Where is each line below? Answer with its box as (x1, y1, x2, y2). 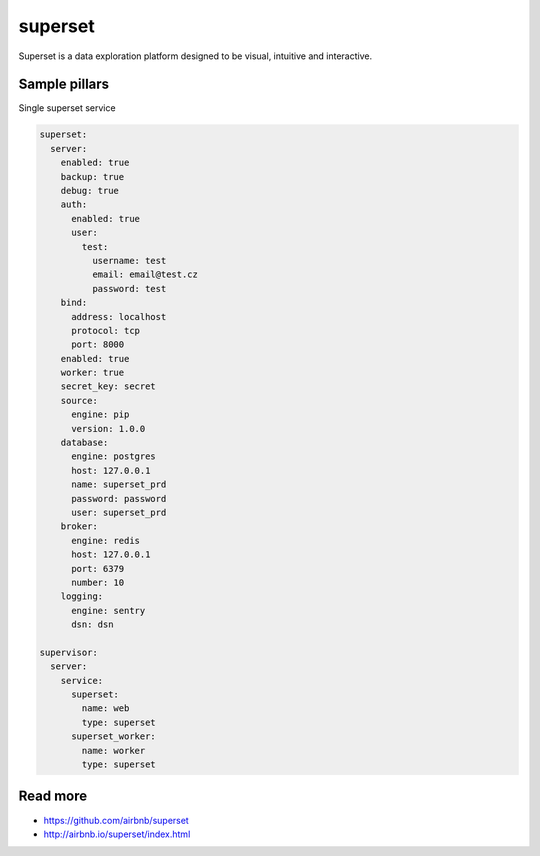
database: (60, 437, 109, 449)
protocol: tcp (71, 325, 140, 336)
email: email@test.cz (91, 269, 199, 280)
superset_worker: (71, 731, 157, 742)
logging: (60, 591, 104, 602)
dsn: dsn (71, 619, 114, 630)
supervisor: (39, 646, 99, 658)
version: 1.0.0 (71, 423, 146, 434)
